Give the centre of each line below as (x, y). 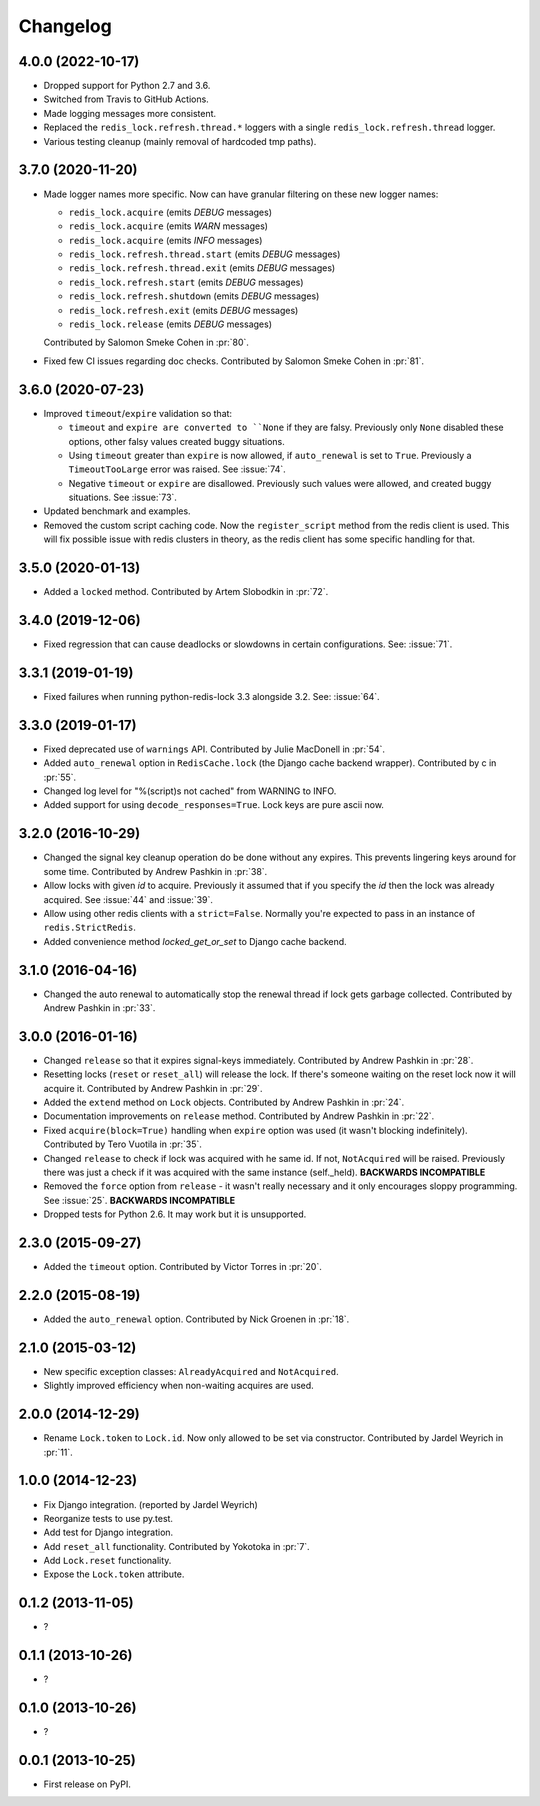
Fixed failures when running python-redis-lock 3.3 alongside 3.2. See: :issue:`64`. (211, 696)
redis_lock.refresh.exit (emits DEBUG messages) (183, 310)
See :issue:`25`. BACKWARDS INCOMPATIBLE (139, 1200)
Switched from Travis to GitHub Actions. (126, 99)
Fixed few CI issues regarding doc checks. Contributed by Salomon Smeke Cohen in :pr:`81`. (234, 361)
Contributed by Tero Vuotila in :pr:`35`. (122, 1144)
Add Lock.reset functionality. (107, 1561)
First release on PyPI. (87, 1784)
